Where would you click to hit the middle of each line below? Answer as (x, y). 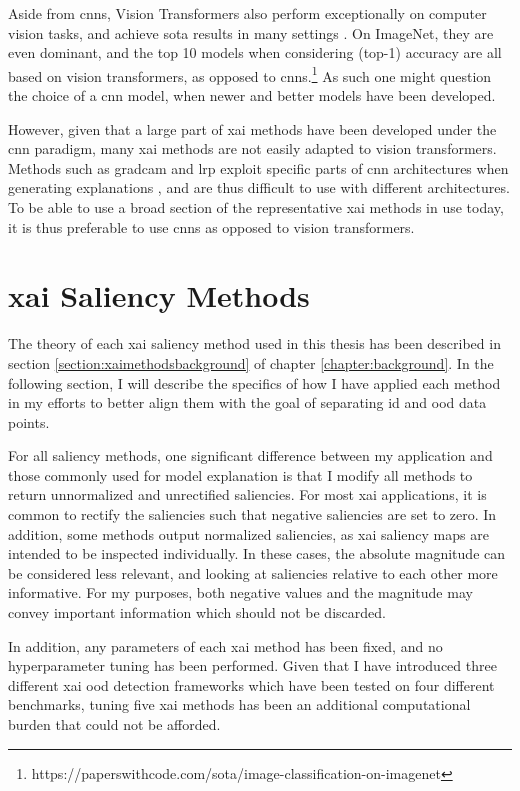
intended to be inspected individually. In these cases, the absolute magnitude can (257, 553)
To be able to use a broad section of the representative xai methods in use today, (256, 207)
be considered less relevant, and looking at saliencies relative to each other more (253, 572)
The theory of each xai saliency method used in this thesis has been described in (254, 343)
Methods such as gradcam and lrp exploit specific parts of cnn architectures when (258, 167)
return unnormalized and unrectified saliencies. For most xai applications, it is (247, 494)
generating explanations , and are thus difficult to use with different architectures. (259, 187)
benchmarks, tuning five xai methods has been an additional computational (239, 704)
